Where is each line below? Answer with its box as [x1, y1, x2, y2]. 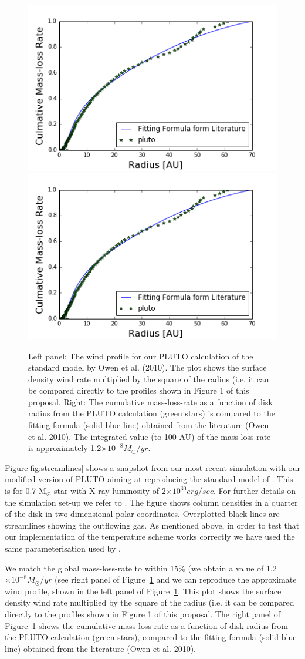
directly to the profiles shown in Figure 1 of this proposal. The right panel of [5, 607, 281, 620]
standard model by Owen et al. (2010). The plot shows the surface [28, 361, 267, 374]
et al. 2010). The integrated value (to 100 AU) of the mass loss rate [28, 430, 271, 442]
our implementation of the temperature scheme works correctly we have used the [5, 530, 295, 543]
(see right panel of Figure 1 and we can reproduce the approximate [55, 573, 297, 586]
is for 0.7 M [5, 485, 46, 497]
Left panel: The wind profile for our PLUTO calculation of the [28, 349, 253, 362]
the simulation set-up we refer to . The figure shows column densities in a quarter [5, 496, 298, 508]
